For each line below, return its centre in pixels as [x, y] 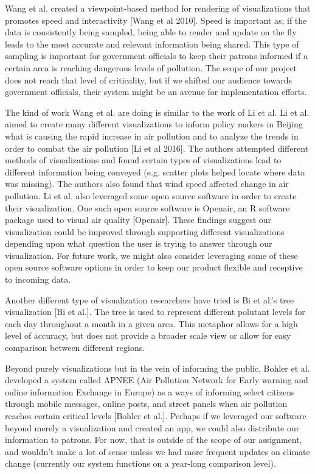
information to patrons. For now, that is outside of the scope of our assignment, [154, 440]
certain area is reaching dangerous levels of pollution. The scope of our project [151, 67]
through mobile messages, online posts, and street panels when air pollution [146, 404]
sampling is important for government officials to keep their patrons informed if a [156, 56]
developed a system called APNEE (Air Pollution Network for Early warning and [157, 380]
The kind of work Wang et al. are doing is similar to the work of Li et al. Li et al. [157, 112]
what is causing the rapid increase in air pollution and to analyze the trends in [152, 136]
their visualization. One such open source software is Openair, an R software [147, 207]
